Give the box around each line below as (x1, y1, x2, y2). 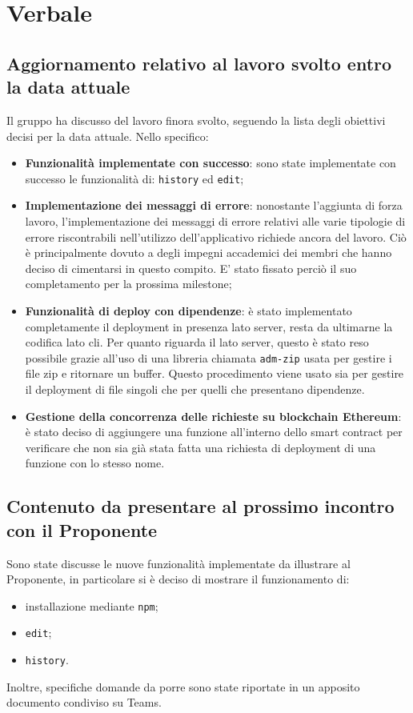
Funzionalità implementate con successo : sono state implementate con (25, 154, 396, 171)
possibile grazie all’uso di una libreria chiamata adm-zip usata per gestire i (25, 349, 392, 366)
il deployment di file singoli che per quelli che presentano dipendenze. (25, 381, 365, 397)
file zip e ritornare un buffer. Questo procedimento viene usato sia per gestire (25, 365, 404, 382)
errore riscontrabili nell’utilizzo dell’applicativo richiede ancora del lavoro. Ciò (25, 228, 407, 245)
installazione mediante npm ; (25, 597, 158, 614)
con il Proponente (6, 517, 158, 542)
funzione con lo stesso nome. (25, 455, 165, 471)
